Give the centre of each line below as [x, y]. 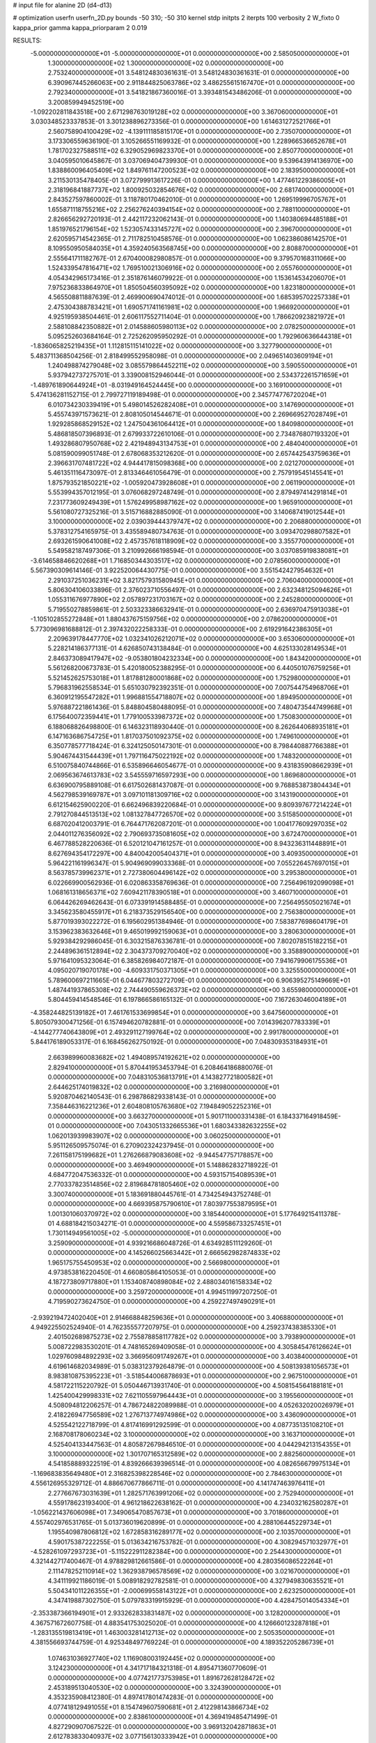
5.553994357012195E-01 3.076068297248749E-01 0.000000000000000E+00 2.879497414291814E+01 [197, 492]
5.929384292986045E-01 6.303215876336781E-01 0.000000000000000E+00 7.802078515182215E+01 [197, 941]
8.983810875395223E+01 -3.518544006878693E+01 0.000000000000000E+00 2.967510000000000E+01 [203, 1376]
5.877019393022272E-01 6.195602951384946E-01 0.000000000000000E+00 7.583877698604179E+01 [198, 922]
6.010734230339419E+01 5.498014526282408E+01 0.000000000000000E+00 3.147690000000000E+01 [201, 404]
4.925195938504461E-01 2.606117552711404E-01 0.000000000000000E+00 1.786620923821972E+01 [196, 317]
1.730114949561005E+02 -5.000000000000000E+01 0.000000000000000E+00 [164, 1233]
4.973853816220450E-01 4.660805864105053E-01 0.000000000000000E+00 [162, 1272]
